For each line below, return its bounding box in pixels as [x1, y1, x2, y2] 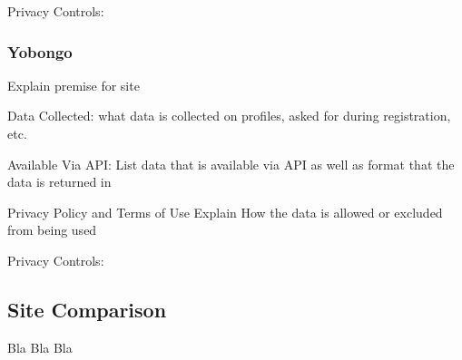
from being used [7, 220, 97, 239]
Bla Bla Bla [7, 337, 73, 356]
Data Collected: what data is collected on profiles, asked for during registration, [7, 106, 451, 125]
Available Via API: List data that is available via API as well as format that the [7, 154, 455, 173]
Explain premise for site [7, 75, 140, 94]
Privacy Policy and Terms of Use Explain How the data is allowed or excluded [7, 202, 443, 221]
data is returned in [7, 172, 112, 191]
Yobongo [7, 40, 73, 63]
